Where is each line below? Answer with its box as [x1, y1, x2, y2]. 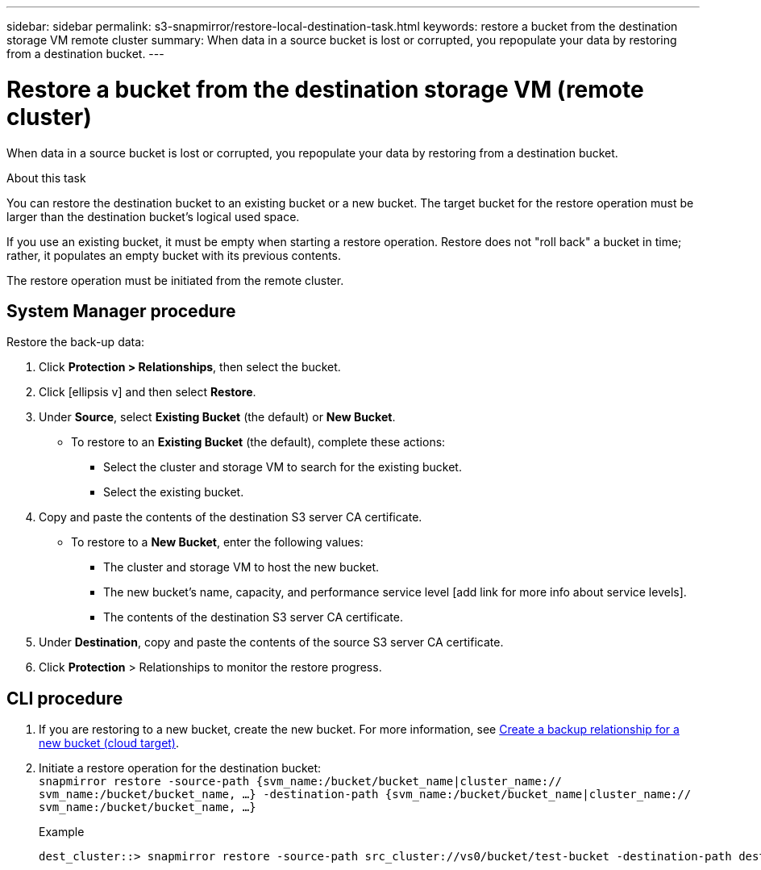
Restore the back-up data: [6, 335, 145, 349]
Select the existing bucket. [103, 485, 244, 500]
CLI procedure [6, 688, 123, 709]
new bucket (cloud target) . [39, 736, 180, 751]
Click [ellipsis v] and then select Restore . [39, 385, 256, 399]
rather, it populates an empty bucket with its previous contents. [6, 248, 342, 262]
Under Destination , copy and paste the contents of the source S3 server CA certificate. [39, 635, 504, 650]
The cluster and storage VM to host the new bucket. [103, 560, 380, 575]
